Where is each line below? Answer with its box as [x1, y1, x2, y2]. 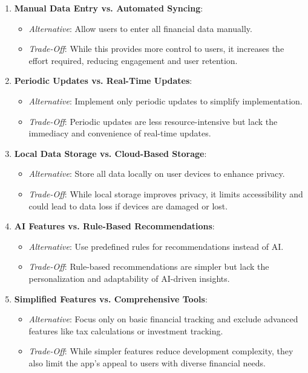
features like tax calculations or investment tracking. [28, 324, 223, 337]
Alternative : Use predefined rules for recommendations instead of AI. [28, 240, 284, 252]
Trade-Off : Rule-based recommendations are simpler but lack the [28, 260, 269, 273]
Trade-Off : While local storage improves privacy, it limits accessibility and [28, 187, 303, 200]
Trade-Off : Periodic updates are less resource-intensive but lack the [28, 115, 278, 127]
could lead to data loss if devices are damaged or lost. [28, 199, 228, 212]
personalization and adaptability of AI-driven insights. [28, 272, 230, 284]
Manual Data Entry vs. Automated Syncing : [14, 2, 203, 14]
